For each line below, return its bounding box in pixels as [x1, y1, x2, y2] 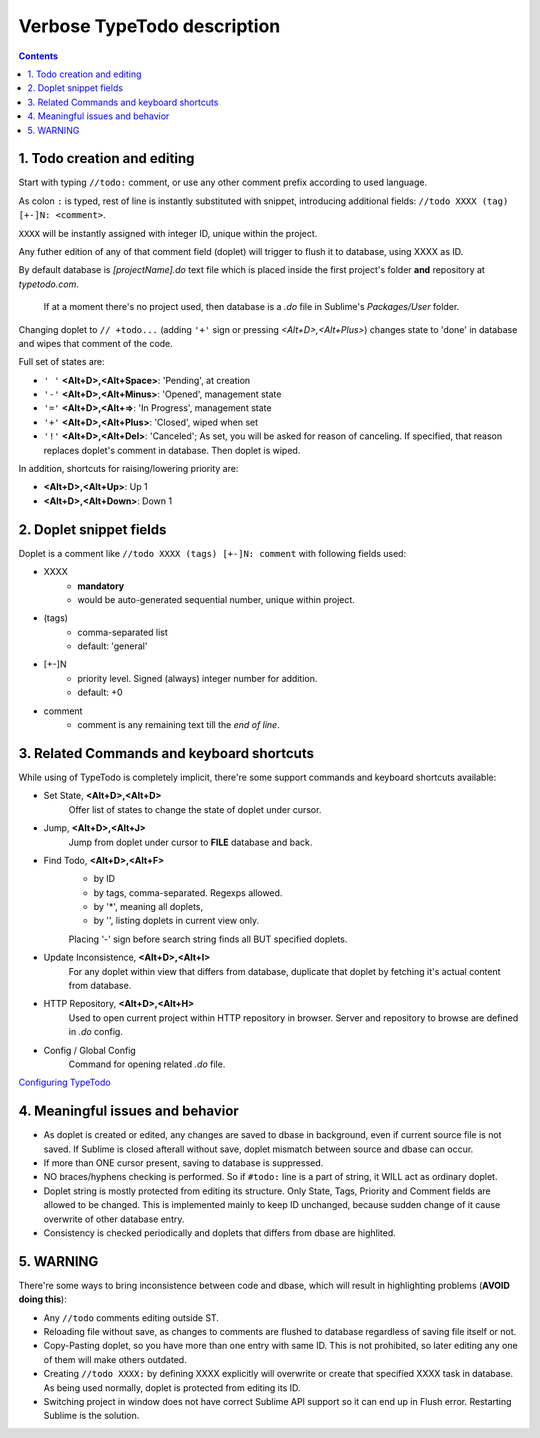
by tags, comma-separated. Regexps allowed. [93, 886, 283, 899]
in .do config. [68, 1026, 124, 1038]
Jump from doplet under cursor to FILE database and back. [68, 836, 313, 848]
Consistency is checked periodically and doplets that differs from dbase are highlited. [43, 1227, 397, 1239]
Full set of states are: [18, 356, 105, 368]
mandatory [77, 580, 125, 592]
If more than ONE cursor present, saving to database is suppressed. [43, 1157, 324, 1169]
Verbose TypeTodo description [18, 15, 281, 37]
